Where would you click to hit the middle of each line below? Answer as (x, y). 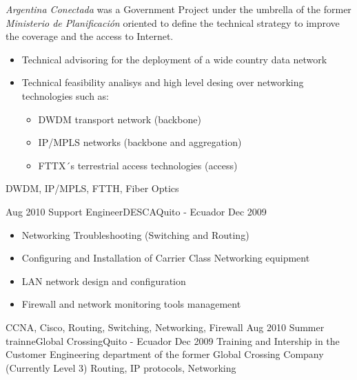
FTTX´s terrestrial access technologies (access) (138, 165)
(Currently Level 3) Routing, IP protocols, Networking (121, 367)
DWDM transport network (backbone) (120, 119)
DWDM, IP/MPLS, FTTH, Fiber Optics (92, 188)
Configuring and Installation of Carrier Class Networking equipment (166, 258)
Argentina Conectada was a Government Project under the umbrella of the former (178, 9)
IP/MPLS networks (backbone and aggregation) (140, 142)
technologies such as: (65, 95)
